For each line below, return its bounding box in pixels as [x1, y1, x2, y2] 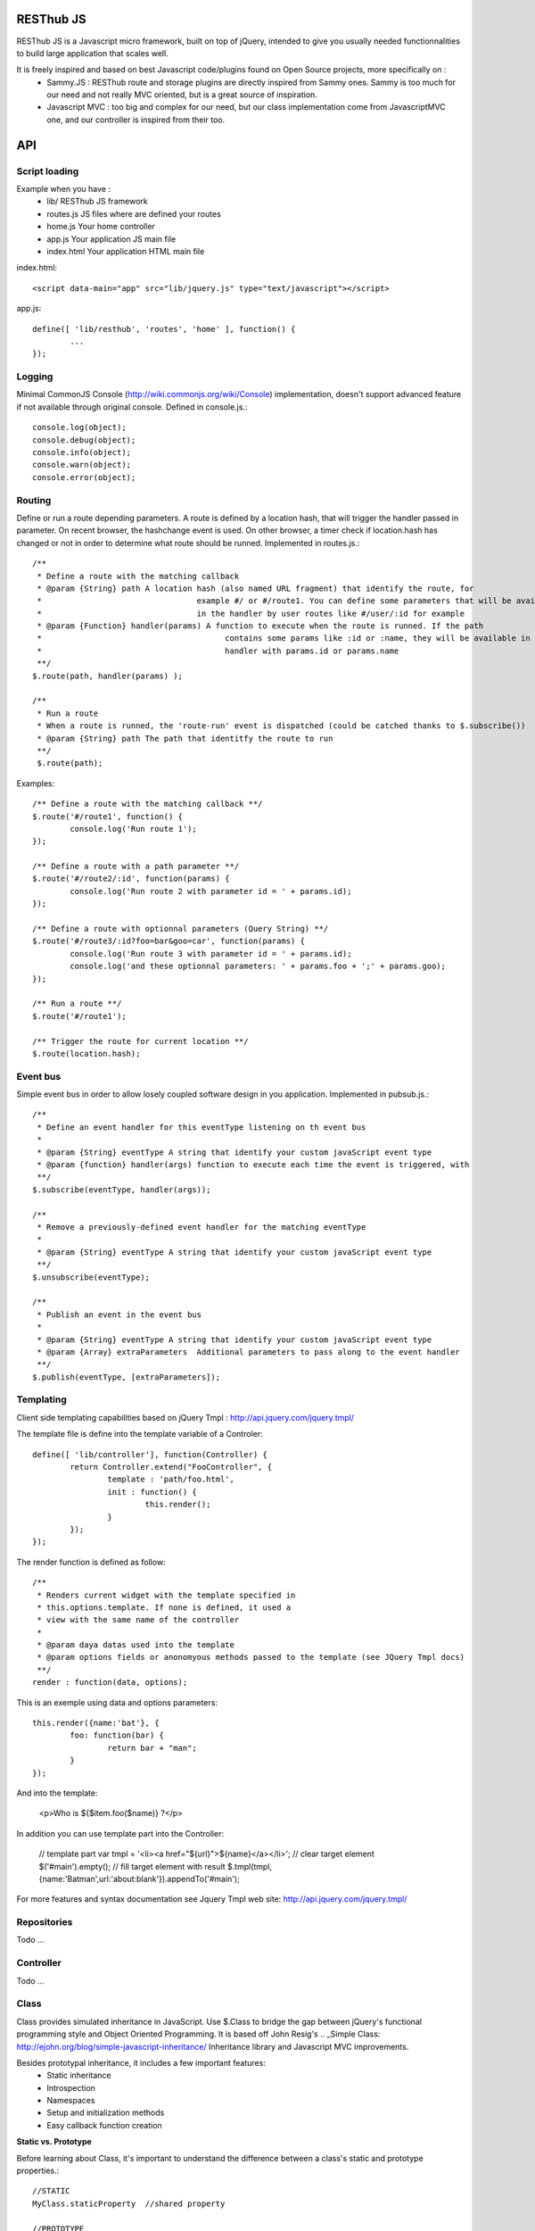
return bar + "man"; [107, 1743, 198, 1753]
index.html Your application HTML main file [46, 245, 205, 256]
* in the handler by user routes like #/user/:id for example [37, 608, 465, 618]
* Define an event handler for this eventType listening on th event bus [37, 1122, 366, 1132]
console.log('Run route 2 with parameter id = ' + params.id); [70, 886, 352, 896]
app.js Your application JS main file [46, 233, 177, 245]
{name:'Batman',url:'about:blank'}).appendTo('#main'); [38, 1873, 240, 1884]
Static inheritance [46, 2070, 111, 2081]
